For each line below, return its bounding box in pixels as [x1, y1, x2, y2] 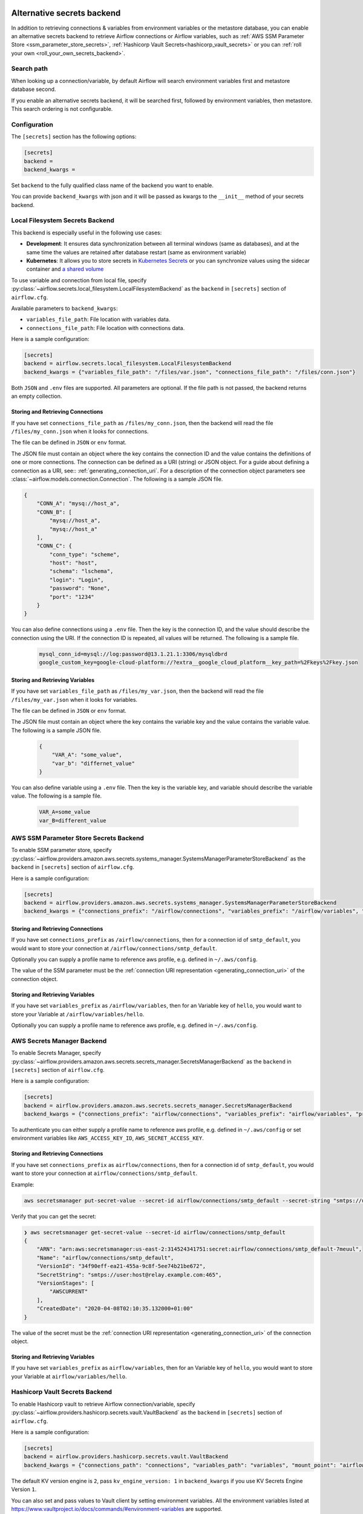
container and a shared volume [26, 265, 104, 273]
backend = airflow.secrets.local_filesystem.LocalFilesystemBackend [24, 360, 232, 367]
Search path [11, 64, 48, 73]
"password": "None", [49, 585, 111, 592]
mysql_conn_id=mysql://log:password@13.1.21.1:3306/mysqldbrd [39, 650, 227, 657]
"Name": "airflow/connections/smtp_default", [36, 1254, 174, 1261]
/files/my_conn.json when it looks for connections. [11, 428, 149, 435]
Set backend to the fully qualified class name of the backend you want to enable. [11, 182, 214, 189]
